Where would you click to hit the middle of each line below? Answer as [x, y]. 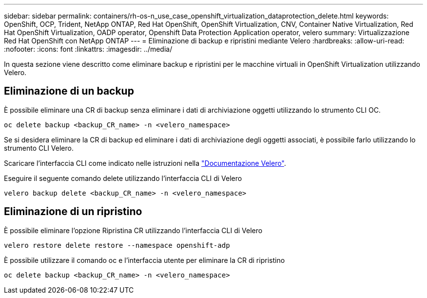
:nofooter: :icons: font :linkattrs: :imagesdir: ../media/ [88, 49]
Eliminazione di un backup [69, 91]
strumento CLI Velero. [39, 148]
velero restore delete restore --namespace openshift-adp [117, 245]
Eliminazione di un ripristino [73, 212]
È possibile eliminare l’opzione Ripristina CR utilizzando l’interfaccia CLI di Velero [133, 230]
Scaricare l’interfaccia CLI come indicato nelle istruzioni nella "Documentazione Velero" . [145, 163]
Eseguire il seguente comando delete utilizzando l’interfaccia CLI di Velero [123, 178]
